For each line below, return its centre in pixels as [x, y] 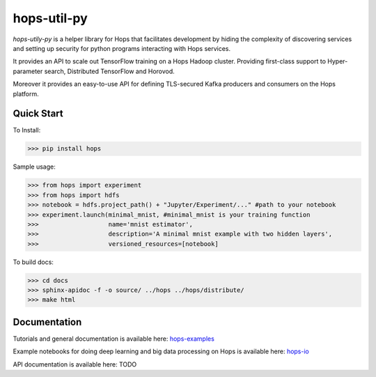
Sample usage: [34, 167]
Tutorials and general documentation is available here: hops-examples [114, 339]
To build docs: [33, 262]
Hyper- [338, 61]
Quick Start [38, 114]
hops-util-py [50, 18]
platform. [26, 93]
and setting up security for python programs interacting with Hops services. [122, 48]
